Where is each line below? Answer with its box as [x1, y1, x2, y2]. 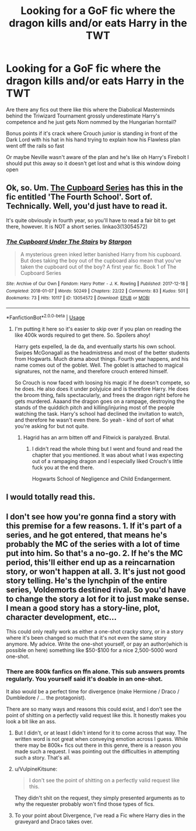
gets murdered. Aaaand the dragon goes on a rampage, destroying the [14, 398, 185, 405]
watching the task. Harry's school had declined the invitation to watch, [14, 410, 184, 417]
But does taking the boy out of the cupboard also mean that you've [20, 257, 182, 264]
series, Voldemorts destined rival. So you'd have [6, 585, 187, 595]
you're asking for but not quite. [14, 422, 89, 429]
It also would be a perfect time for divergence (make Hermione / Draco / [6, 688, 180, 695]
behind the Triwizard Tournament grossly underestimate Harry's [6, 112, 160, 119]
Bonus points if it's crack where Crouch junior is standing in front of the [6, 130, 178, 137]
